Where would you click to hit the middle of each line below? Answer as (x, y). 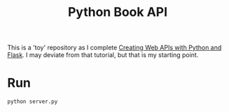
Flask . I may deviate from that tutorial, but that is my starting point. (103, 55)
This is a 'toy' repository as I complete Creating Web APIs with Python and (114, 48)
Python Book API (118, 12)
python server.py (33, 102)
